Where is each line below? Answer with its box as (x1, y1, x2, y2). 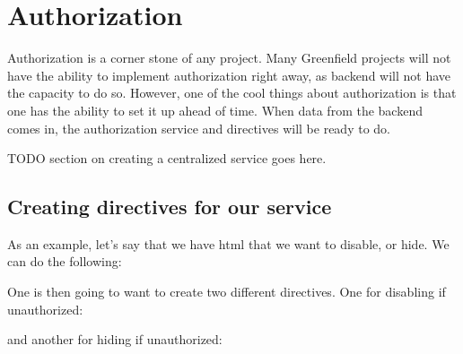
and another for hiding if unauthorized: (7, 330, 223, 349)
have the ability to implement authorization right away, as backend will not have (7, 65, 451, 84)
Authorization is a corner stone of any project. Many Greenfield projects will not (7, 48, 451, 67)
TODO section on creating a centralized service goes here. (7, 149, 327, 168)
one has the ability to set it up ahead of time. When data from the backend (7, 100, 423, 119)
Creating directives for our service (7, 193, 332, 220)
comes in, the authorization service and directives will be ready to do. (7, 118, 390, 137)
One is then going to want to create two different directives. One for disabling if (7, 282, 446, 301)
